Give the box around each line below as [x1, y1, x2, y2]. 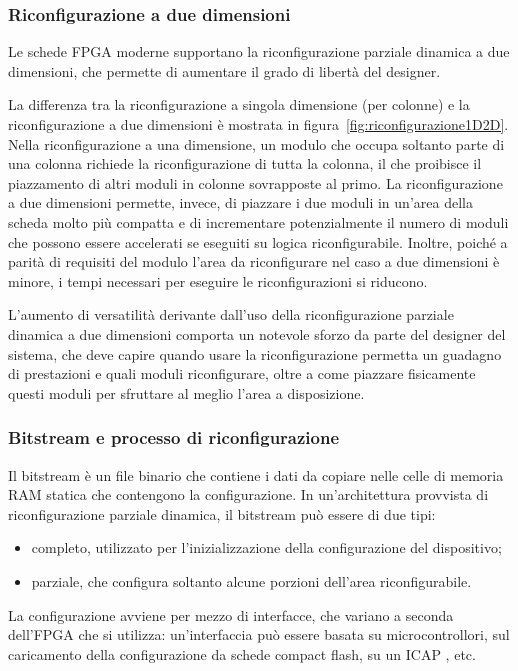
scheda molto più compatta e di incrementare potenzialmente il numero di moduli [8, 211, 509, 232]
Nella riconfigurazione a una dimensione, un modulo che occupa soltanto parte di [8, 133, 505, 154]
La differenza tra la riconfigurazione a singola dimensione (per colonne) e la [8, 94, 470, 115]
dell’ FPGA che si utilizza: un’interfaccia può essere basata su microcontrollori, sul [8, 624, 510, 645]
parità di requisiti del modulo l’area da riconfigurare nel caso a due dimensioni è [8, 251, 500, 272]
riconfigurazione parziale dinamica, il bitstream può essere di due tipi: [8, 503, 436, 524]
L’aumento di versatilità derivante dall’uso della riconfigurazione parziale [8, 304, 454, 325]
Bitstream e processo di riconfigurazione [8, 425, 340, 450]
